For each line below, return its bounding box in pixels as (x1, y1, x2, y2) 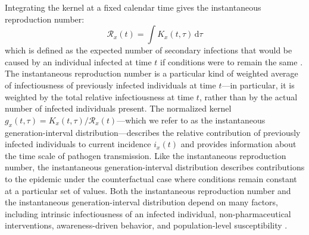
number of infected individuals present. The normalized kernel (5, 102, 232, 115)
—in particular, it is (221, 78, 295, 91)
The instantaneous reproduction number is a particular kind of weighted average (5, 67, 298, 80)
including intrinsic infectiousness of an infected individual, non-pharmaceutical (5, 207, 291, 220)
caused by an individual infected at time (5, 55, 152, 68)
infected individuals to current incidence (5, 138, 151, 150)
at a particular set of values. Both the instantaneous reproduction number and (5, 184, 291, 196)
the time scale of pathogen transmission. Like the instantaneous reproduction (5, 149, 286, 161)
